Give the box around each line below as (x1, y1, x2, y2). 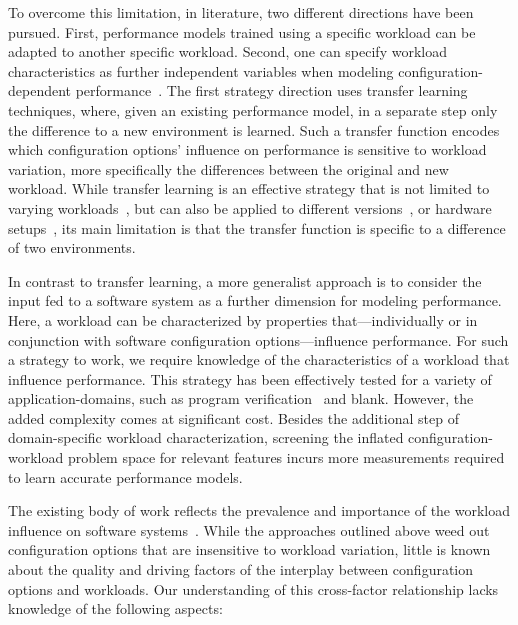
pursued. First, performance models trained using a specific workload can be (8, 21, 476, 42)
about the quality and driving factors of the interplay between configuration (8, 559, 474, 580)
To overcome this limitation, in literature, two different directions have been (8, 2, 474, 22)
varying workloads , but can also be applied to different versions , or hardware (8, 197, 492, 218)
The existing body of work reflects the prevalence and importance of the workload (8, 500, 511, 521)
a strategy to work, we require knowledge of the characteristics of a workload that (8, 349, 510, 370)
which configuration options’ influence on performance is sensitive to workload (8, 139, 487, 160)
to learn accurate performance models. (8, 466, 243, 487)
